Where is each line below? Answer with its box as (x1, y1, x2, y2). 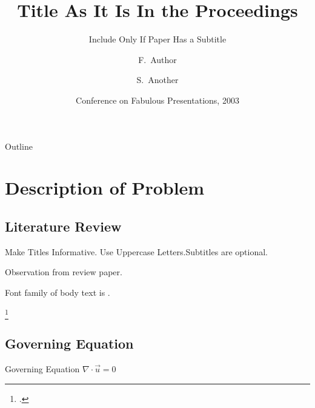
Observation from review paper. (5, 266, 122, 278)
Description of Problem (5, 175, 205, 200)
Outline (5, 139, 33, 152)
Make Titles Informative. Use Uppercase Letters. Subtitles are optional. (5, 245, 268, 258)
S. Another (136, 73, 179, 86)
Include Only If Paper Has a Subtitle (88, 33, 227, 45)
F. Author (138, 53, 177, 65)
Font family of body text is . (5, 286, 110, 298)
